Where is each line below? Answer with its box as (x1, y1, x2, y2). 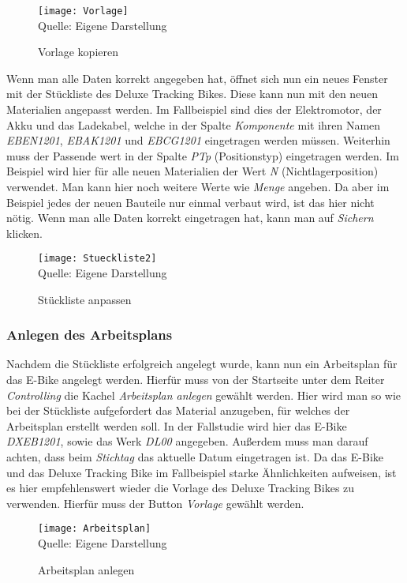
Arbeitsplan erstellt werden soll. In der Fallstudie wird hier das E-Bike (6, 417, 347, 434)
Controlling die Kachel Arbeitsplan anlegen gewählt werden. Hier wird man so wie (6, 386, 401, 403)
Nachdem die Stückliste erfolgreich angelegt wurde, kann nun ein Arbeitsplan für (6, 355, 398, 372)
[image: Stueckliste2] (38, 253, 157, 265)
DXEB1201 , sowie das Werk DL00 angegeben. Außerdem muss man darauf (6, 433, 368, 449)
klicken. (6, 224, 43, 241)
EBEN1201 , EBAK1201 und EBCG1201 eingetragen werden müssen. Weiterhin (6, 132, 390, 149)
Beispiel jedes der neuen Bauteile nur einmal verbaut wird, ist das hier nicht (6, 194, 375, 210)
